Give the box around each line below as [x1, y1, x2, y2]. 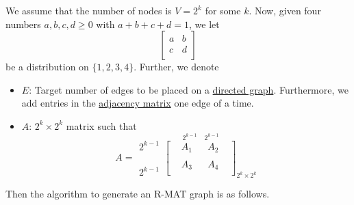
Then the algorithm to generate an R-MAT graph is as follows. [5, 187, 270, 201]
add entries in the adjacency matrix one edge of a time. [21, 96, 254, 110]
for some [205, 3, 241, 17]
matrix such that [66, 118, 137, 133]
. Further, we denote [134, 59, 219, 74]
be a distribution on [5, 59, 89, 74]
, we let [189, 16, 220, 31]
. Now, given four [249, 3, 321, 17]
